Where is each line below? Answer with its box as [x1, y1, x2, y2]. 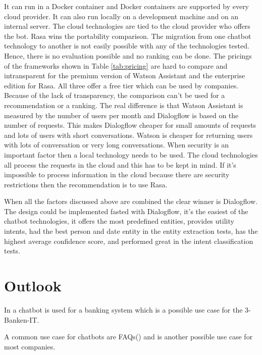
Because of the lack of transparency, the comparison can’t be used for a [4, 90, 225, 100]
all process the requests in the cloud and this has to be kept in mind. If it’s [4, 159, 236, 170]
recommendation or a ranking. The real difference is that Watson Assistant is [4, 99, 243, 110]
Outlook [4, 275, 62, 296]
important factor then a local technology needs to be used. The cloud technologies [4, 149, 258, 160]
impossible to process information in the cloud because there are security [4, 169, 230, 180]
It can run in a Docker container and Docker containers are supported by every [4, 1, 249, 11]
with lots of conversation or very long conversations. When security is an [4, 139, 229, 150]
